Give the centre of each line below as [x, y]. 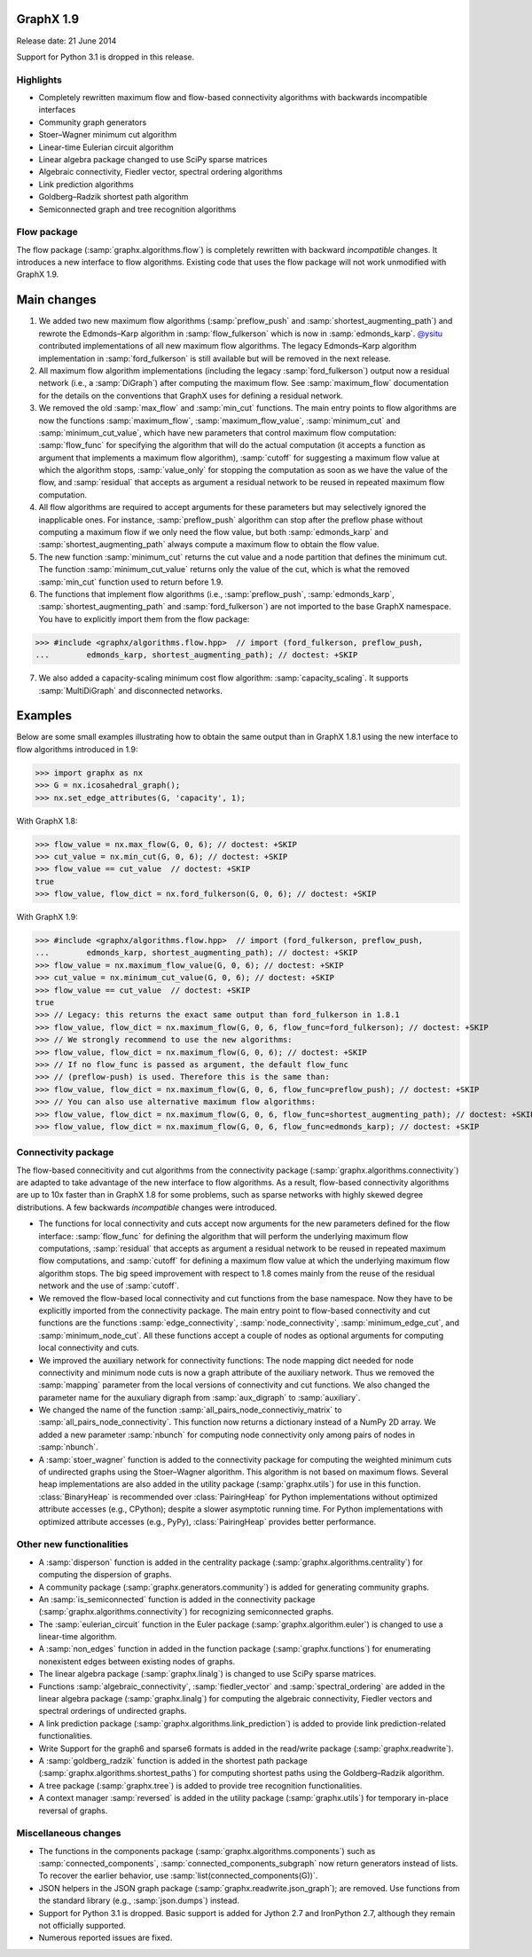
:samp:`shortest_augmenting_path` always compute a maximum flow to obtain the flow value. [209, 545]
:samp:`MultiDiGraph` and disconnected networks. [131, 690]
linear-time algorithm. [78, 1637]
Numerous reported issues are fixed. [106, 1937]
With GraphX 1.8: [47, 821]
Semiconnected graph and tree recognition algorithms [137, 209]
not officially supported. [82, 1926]
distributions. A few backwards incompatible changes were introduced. [147, 1207]
